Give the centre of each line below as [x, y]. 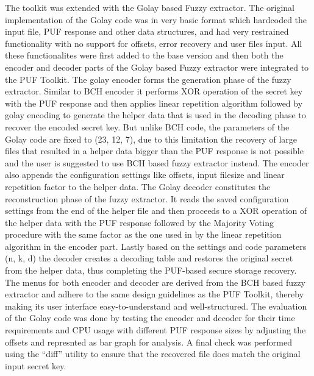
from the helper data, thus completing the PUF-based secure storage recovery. [151, 270]
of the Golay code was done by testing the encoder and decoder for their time [150, 318]
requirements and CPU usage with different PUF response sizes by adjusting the [155, 330]
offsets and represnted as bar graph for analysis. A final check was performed [148, 342]
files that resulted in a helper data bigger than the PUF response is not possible [154, 151]
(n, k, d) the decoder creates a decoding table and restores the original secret [149, 258]
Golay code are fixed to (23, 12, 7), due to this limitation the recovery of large [151, 139]
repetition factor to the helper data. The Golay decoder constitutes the [138, 186]
